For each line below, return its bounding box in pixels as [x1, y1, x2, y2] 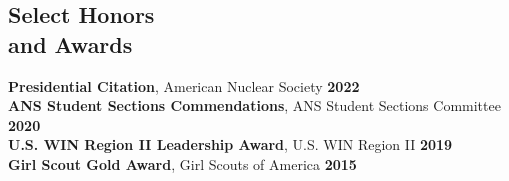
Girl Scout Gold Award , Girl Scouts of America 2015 [8, 153, 357, 174]
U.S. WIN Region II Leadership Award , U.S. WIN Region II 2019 [8, 134, 453, 155]
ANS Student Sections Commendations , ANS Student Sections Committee [8, 95, 501, 116]
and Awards [8, 28, 133, 59]
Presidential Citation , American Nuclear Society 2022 [8, 75, 360, 96]
